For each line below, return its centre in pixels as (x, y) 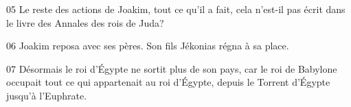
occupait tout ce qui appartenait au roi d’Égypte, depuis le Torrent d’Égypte (168, 82)
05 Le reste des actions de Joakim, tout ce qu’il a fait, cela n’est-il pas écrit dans (176, 9)
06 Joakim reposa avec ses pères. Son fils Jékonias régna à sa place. (148, 46)
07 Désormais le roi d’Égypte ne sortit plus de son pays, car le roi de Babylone (172, 68)
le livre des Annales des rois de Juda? (85, 22)
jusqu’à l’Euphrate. (47, 95)
